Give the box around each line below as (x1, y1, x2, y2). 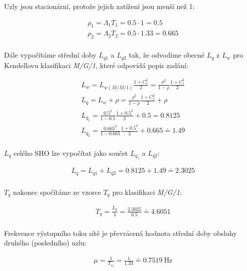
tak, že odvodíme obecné (129, 50, 205, 60)
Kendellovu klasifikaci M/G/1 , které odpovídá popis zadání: (4, 60, 188, 70)
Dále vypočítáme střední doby (4, 50, 97, 60)
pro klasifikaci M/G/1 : (112, 186, 182, 197)
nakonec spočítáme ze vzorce (13, 186, 101, 197)
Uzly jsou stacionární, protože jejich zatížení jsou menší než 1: (4, 1, 195, 11)
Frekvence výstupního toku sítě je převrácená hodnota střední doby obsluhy (4, 227, 237, 238)
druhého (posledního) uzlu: (4, 237, 87, 248)
